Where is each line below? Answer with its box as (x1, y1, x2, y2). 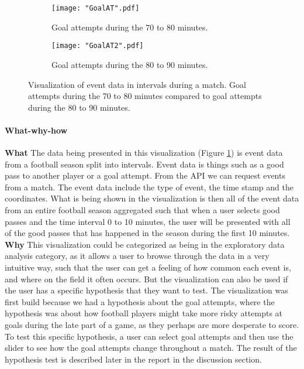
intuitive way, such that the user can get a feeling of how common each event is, (5, 261, 291, 274)
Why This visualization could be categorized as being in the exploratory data (5, 238, 285, 250)
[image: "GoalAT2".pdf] (51, 42, 144, 50)
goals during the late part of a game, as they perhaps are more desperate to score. (5, 318, 299, 330)
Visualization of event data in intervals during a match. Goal (28, 78, 246, 90)
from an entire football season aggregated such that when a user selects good (5, 204, 280, 216)
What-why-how (5, 124, 68, 136)
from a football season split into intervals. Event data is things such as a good (5, 158, 284, 170)
